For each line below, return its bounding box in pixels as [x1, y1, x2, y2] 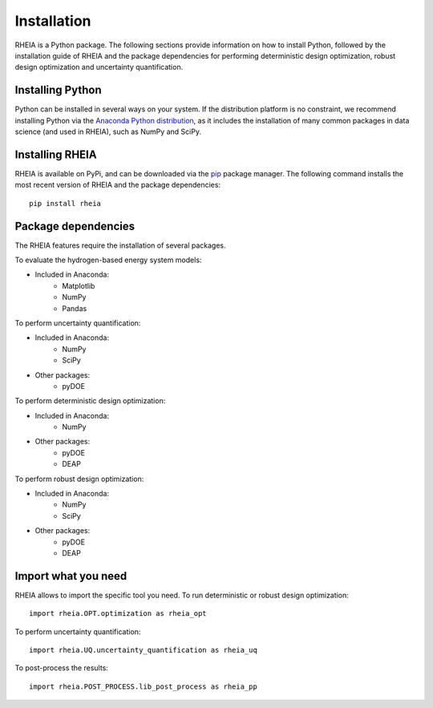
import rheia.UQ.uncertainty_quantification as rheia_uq [29, 645, 258, 655]
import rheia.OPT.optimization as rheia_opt [29, 609, 208, 618]
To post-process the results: [14, 663, 108, 673]
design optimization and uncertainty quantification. [14, 63, 184, 72]
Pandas [62, 303, 87, 313]
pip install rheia [29, 199, 102, 208]
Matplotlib [62, 281, 95, 290]
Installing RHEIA [14, 148, 97, 161]
